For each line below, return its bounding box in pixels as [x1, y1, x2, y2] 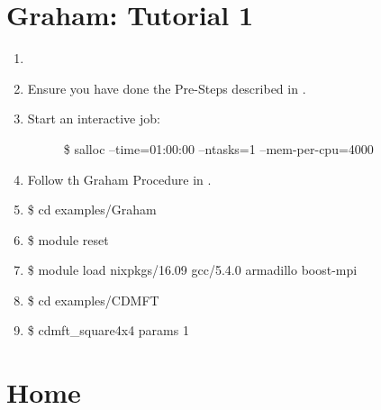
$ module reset [27, 230, 109, 249]
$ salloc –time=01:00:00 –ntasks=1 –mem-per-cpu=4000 [63, 139, 374, 158]
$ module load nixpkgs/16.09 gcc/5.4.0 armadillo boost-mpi [27, 260, 358, 279]
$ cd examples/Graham [27, 200, 157, 219]
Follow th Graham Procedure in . [27, 169, 212, 188]
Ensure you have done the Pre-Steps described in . [27, 78, 306, 97]
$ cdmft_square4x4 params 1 [27, 321, 189, 340]
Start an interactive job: [27, 109, 160, 128]
